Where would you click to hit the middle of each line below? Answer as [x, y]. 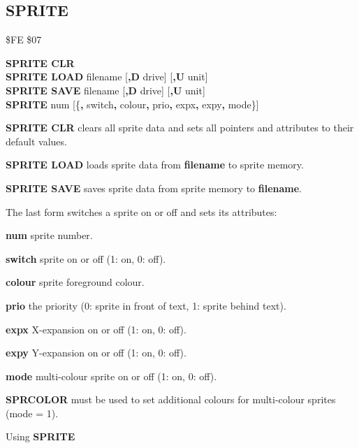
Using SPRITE [41, 436]
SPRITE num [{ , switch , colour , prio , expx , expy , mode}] [132, 104]
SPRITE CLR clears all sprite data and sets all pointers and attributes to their [180, 128]
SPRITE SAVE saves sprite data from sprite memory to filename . [154, 188]
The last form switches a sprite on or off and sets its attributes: [141, 211]
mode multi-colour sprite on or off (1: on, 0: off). [111, 376]
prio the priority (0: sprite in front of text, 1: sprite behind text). [146, 305]
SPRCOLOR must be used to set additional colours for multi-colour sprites [171, 399]
